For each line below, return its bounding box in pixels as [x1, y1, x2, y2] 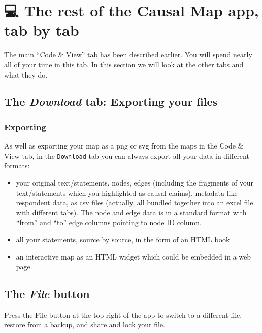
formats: [4, 160, 30, 171]
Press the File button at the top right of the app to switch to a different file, [4, 309, 242, 320]
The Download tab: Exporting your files [4, 94, 218, 109]
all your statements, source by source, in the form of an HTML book [16, 234, 230, 244]
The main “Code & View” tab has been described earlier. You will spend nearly [4, 49, 252, 60]
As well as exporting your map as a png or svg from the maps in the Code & [4, 140, 244, 151]
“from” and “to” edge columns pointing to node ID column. [16, 217, 202, 228]
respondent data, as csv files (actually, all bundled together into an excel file [16, 197, 253, 208]
